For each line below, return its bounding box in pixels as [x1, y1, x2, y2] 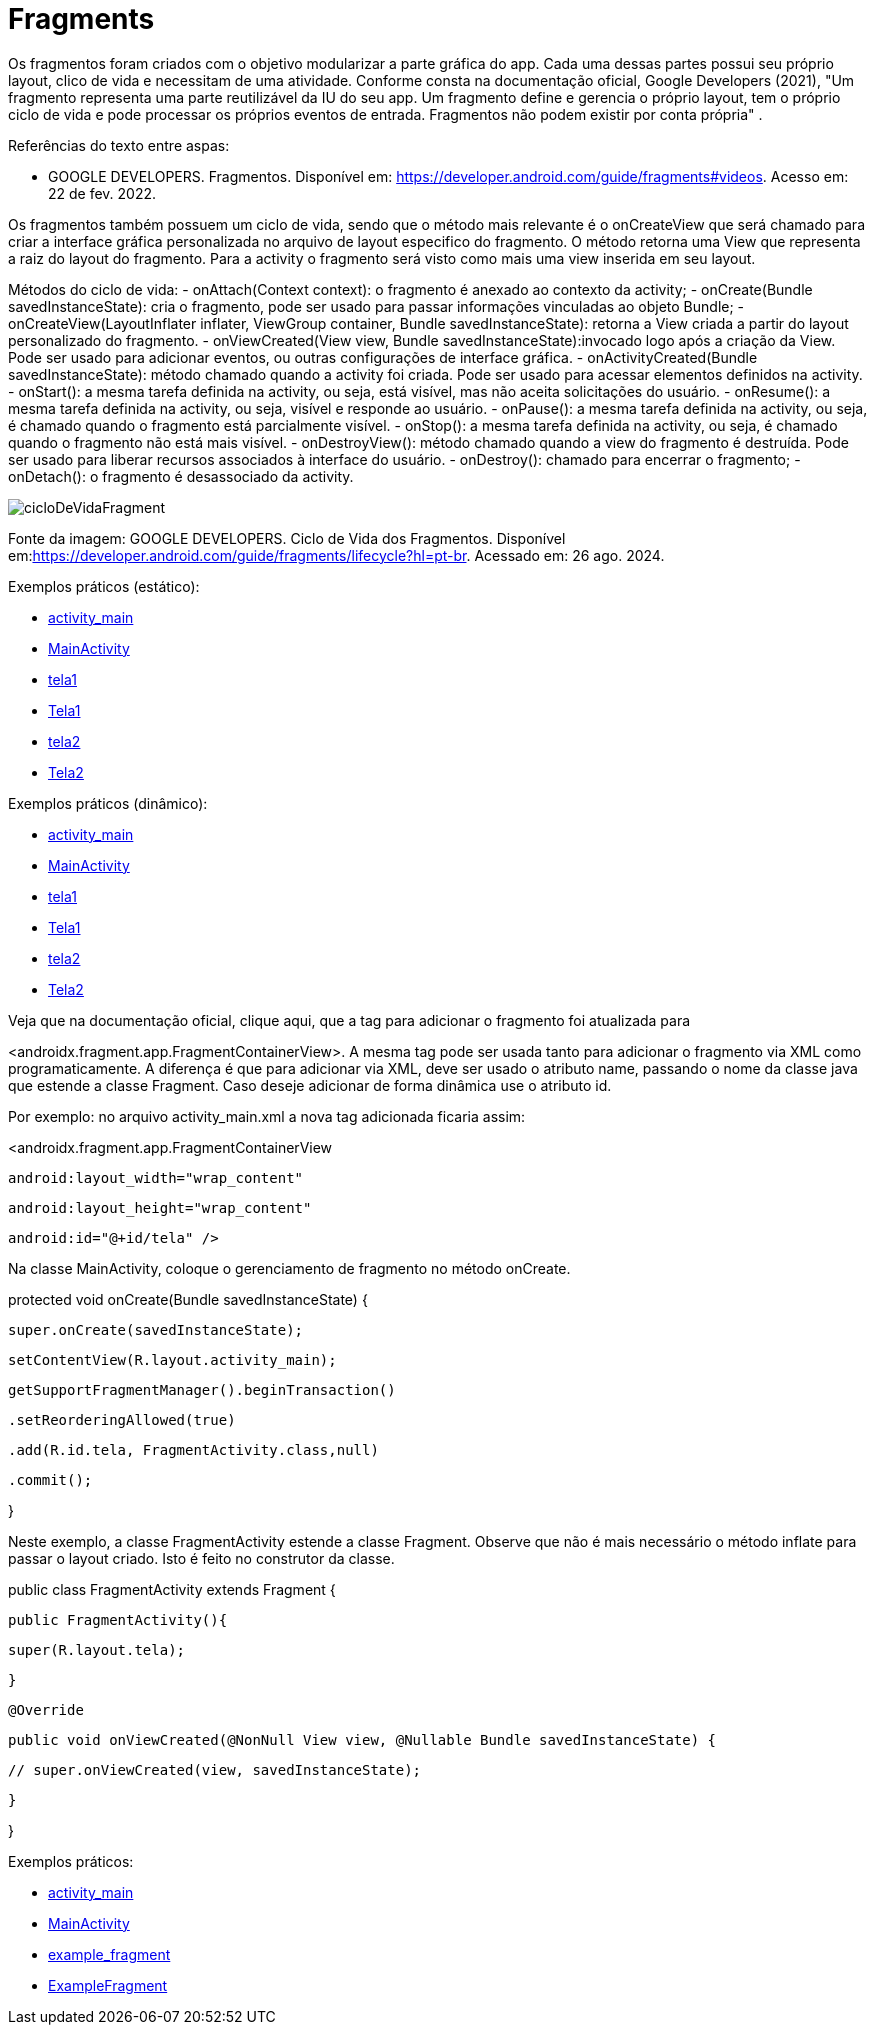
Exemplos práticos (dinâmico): [8, 794, 208, 812]
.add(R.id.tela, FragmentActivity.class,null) [8, 1441, 379, 1458]
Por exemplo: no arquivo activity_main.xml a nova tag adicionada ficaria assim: [8, 1107, 526, 1125]
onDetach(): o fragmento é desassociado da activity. [8, 467, 354, 485]
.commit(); [8, 1471, 93, 1488]
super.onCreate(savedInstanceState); [8, 1321, 304, 1338]
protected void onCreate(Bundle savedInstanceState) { [8, 1290, 368, 1308]
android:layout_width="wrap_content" [8, 1169, 304, 1186]
